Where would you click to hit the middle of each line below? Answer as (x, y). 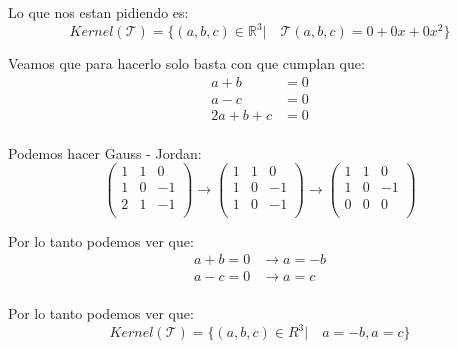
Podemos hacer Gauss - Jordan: (105, 152)
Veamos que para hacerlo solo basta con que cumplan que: (186, 63)
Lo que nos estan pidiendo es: (98, 12)
